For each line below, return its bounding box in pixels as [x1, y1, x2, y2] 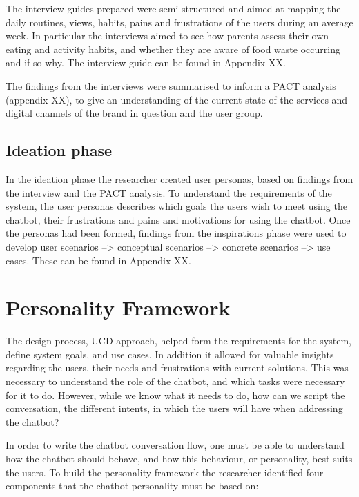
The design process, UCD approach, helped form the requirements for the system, [6, 333, 351, 348]
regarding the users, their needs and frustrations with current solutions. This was [6, 360, 349, 375]
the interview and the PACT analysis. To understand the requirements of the [6, 185, 332, 199]
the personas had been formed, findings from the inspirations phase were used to [6, 226, 347, 240]
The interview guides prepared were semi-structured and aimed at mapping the [6, 1, 341, 15]
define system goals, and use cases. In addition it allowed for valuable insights [6, 347, 334, 361]
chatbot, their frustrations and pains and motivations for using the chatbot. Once [6, 212, 351, 226]
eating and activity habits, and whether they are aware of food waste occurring [6, 41, 340, 56]
